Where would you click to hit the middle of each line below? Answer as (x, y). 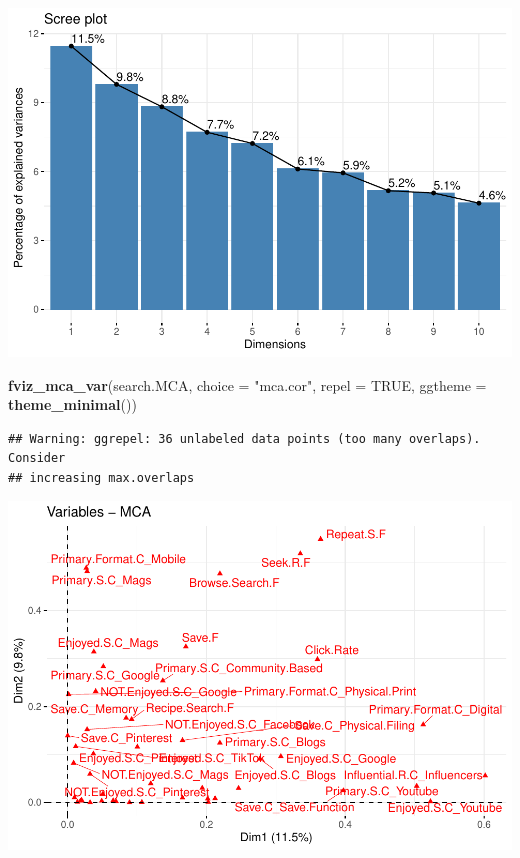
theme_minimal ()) (72, 404)
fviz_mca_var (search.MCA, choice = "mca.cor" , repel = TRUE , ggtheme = (247, 384)
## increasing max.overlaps (101, 477)
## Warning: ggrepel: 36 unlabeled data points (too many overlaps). (244, 438)
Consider (37, 458)
